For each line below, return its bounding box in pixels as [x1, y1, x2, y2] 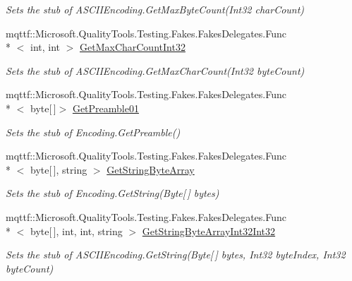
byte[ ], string [30, 162, 87, 177]
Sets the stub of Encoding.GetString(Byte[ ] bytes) [6, 186, 219, 201]
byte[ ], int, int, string [30, 223, 123, 238]
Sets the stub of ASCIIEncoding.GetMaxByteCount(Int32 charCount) [6, 2, 305, 16]
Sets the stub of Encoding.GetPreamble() [6, 124, 181, 139]
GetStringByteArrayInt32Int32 [142, 223, 276, 238]
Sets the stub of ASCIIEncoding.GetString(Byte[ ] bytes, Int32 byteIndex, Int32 [6, 247, 346, 262]
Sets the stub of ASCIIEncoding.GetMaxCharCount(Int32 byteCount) [6, 63, 305, 78]
